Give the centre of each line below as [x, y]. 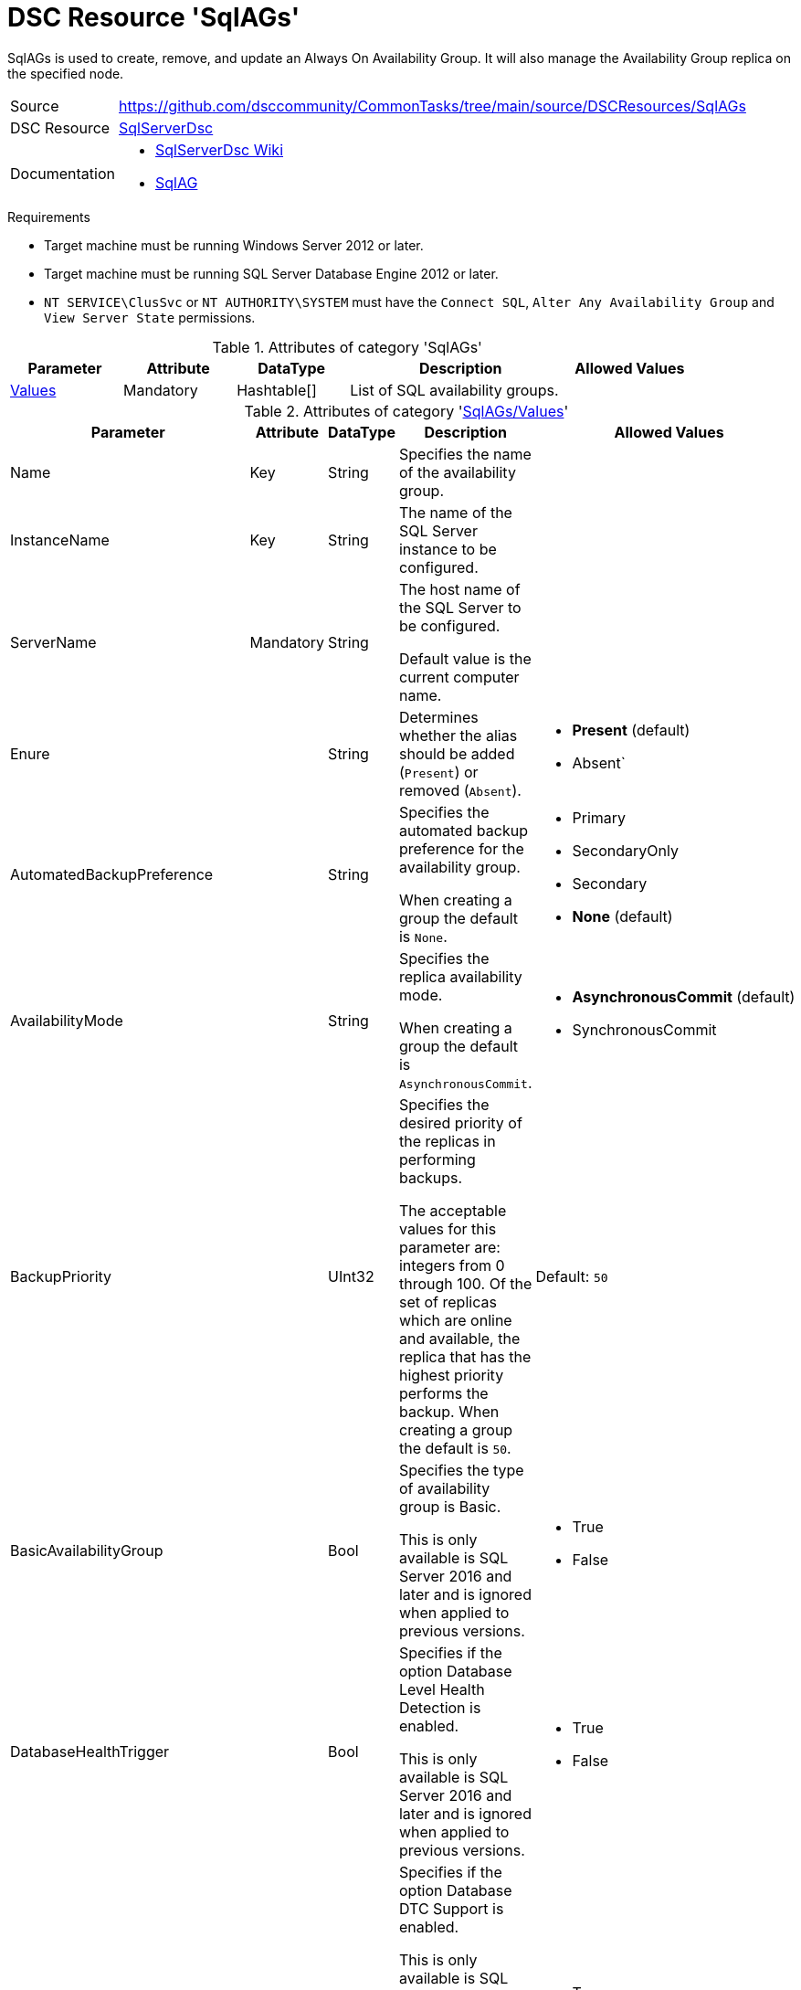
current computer [459, 677]
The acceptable [453, 1210]
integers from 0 [452, 1265]
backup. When [449, 1411]
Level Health [442, 1689]
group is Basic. [450, 1506]
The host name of [459, 589]
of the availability [457, 472]
